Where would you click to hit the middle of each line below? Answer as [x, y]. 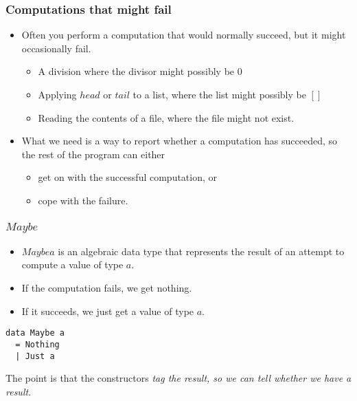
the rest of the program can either [93, 154]
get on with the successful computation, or [128, 177]
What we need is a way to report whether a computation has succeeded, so [180, 141]
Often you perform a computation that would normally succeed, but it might [184, 35]
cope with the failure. [83, 200]
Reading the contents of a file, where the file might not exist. [166, 117]
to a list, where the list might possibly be [219, 94]
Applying [57, 94]
